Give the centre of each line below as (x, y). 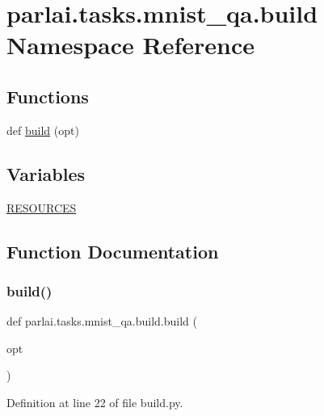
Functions (48, 96)
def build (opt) (43, 130)
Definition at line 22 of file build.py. (95, 402)
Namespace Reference (130, 45)
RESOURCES (42, 207)
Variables (46, 173)
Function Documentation (113, 251)
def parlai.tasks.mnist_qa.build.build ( (102, 321)
